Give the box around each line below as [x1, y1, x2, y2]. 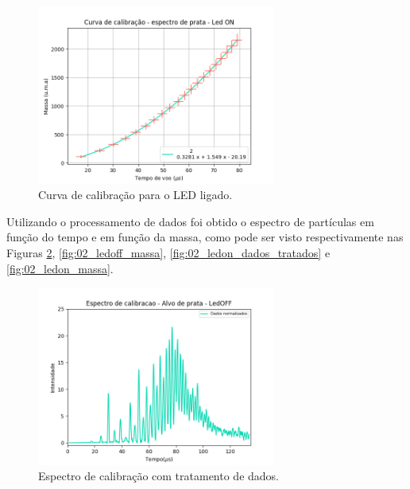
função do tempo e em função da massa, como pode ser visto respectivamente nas [6, 229, 404, 245]
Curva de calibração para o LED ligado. [38, 186, 233, 203]
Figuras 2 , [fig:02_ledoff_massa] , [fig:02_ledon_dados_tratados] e [6, 244, 331, 260]
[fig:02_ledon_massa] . [6, 260, 114, 276]
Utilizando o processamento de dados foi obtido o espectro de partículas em [6, 213, 374, 229]
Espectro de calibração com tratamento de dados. [38, 467, 280, 484]
